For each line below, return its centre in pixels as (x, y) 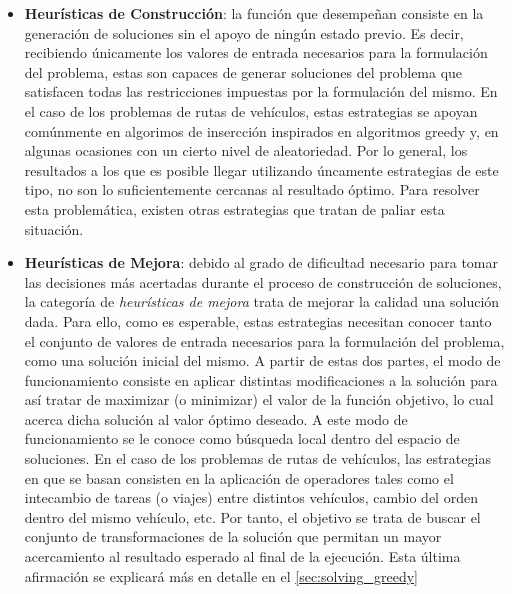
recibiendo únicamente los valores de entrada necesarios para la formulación (256, 52)
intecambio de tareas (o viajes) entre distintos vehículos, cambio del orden (251, 497)
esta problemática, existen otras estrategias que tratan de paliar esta (234, 208)
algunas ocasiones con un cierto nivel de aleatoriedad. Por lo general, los (246, 150)
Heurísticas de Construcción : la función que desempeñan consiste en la (254, 13)
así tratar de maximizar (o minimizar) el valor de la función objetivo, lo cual (259, 399)
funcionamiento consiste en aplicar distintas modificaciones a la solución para (261, 379)
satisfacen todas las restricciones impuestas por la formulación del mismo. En (261, 91)
